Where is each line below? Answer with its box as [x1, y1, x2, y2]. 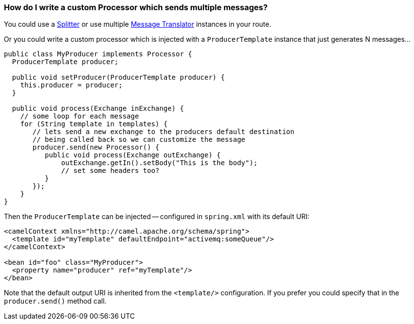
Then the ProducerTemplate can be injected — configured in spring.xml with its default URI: [4, 212, 310, 221]
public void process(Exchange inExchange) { [12, 104, 184, 113]
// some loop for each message [20, 112, 139, 120]
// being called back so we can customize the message [33, 136, 246, 144]
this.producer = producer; [20, 81, 123, 89]
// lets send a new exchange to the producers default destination [33, 128, 295, 136]
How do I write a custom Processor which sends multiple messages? [4, 2, 268, 12]
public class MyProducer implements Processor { [4, 50, 192, 58]
